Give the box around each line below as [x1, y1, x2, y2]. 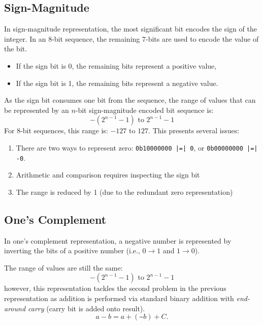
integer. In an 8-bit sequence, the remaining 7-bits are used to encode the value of [4, 33, 259, 44]
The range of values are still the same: [4, 262, 123, 273]
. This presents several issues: [148, 125, 240, 136]
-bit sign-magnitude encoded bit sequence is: [75, 104, 214, 115]
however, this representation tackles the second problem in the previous [4, 283, 226, 293]
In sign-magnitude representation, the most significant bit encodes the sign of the [4, 23, 257, 34]
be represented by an [4, 104, 69, 115]
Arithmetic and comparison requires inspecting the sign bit [16, 169, 200, 180]
